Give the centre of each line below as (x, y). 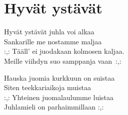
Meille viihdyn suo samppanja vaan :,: (63, 60)
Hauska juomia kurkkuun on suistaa (59, 77)
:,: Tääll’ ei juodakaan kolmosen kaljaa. (64, 51)
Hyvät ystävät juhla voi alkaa (49, 32)
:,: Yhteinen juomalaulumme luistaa (59, 97)
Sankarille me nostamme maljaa (53, 41)
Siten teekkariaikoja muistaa (47, 87)
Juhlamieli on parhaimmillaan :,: (54, 107)
